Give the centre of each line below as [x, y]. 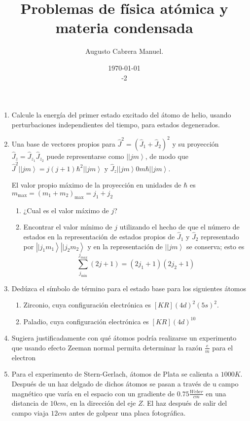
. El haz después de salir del [185, 403]
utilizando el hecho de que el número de [179, 227]
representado [220, 236]
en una [216, 393]
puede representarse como [85, 156]
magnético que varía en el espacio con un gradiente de [93, 393]
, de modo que [167, 156]
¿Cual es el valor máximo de [66, 210]
